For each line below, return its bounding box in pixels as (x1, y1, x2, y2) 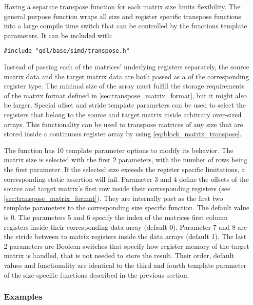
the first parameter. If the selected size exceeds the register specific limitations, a (4, 164, 245, 174)
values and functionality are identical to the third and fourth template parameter (4, 260, 247, 270)
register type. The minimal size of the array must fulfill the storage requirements (4, 81, 245, 91)
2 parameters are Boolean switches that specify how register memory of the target (4, 240, 249, 251)
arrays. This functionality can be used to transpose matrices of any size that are (4, 119, 243, 129)
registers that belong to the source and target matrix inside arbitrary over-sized (4, 109, 242, 119)
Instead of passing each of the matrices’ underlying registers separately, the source (4, 62, 249, 72)
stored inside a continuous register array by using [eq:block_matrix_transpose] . (4, 129, 242, 139)
